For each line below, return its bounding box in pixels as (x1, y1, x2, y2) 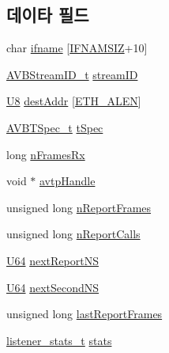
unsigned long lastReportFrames (6, 306, 163, 322)
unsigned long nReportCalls (6, 226, 141, 242)
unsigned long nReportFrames (6, 199, 152, 215)
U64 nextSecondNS (6, 279, 100, 295)
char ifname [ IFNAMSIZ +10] (6, 40, 148, 56)
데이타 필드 (6, 2, 89, 27)
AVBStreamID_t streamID (6, 66, 138, 82)
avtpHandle (39, 173, 96, 189)
